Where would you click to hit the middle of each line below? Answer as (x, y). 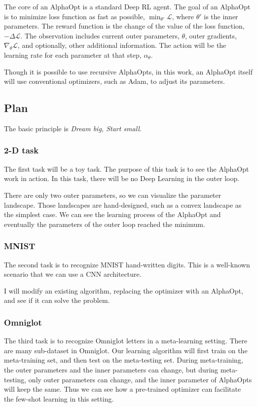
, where (183, 16)
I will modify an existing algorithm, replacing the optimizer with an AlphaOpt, (124, 290)
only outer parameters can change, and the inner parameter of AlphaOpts (140, 379)
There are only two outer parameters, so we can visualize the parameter (113, 195)
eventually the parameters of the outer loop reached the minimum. (105, 224)
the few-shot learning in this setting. (59, 398)
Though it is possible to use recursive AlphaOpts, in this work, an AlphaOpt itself (128, 71)
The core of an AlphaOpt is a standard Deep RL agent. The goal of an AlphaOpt (127, 6)
